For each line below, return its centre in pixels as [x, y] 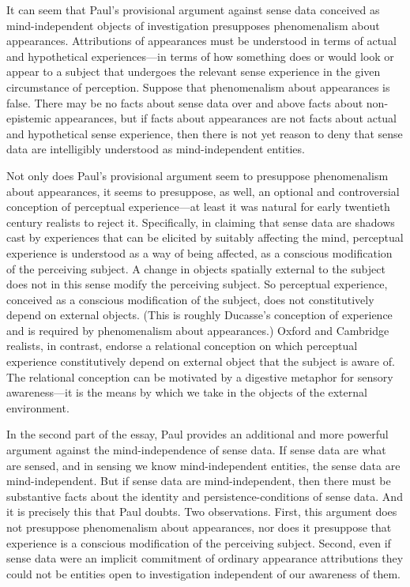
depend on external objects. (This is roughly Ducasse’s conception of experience [199, 315]
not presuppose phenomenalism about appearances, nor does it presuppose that [199, 527]
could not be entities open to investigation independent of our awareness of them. [203, 573]
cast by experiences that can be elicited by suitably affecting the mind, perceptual [205, 237]
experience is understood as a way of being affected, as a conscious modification [199, 252]
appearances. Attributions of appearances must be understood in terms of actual [201, 41]
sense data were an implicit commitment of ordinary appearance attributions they [205, 558]
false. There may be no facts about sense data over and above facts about [185, 102]
